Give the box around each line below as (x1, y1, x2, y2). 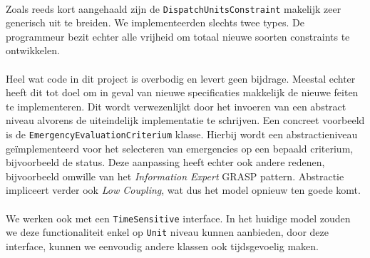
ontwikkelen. (6, 43, 60, 58)
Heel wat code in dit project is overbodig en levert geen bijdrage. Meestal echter (6, 71, 356, 86)
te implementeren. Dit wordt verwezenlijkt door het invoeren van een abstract (6, 98, 346, 113)
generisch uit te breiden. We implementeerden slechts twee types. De (6, 15, 304, 30)
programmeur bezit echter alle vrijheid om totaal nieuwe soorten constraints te (6, 29, 350, 43)
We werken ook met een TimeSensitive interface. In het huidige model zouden (6, 210, 351, 225)
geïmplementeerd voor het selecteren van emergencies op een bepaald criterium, (6, 140, 354, 155)
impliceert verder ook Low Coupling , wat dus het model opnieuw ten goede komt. (6, 182, 361, 197)
